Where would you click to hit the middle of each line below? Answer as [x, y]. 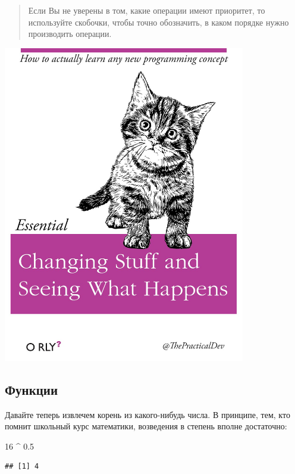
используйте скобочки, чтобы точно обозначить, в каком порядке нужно [159, 22]
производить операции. [70, 34]
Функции [32, 389]
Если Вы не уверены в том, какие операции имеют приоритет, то [147, 10]
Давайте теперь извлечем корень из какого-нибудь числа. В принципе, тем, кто [147, 414]
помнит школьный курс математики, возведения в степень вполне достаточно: [146, 426]
